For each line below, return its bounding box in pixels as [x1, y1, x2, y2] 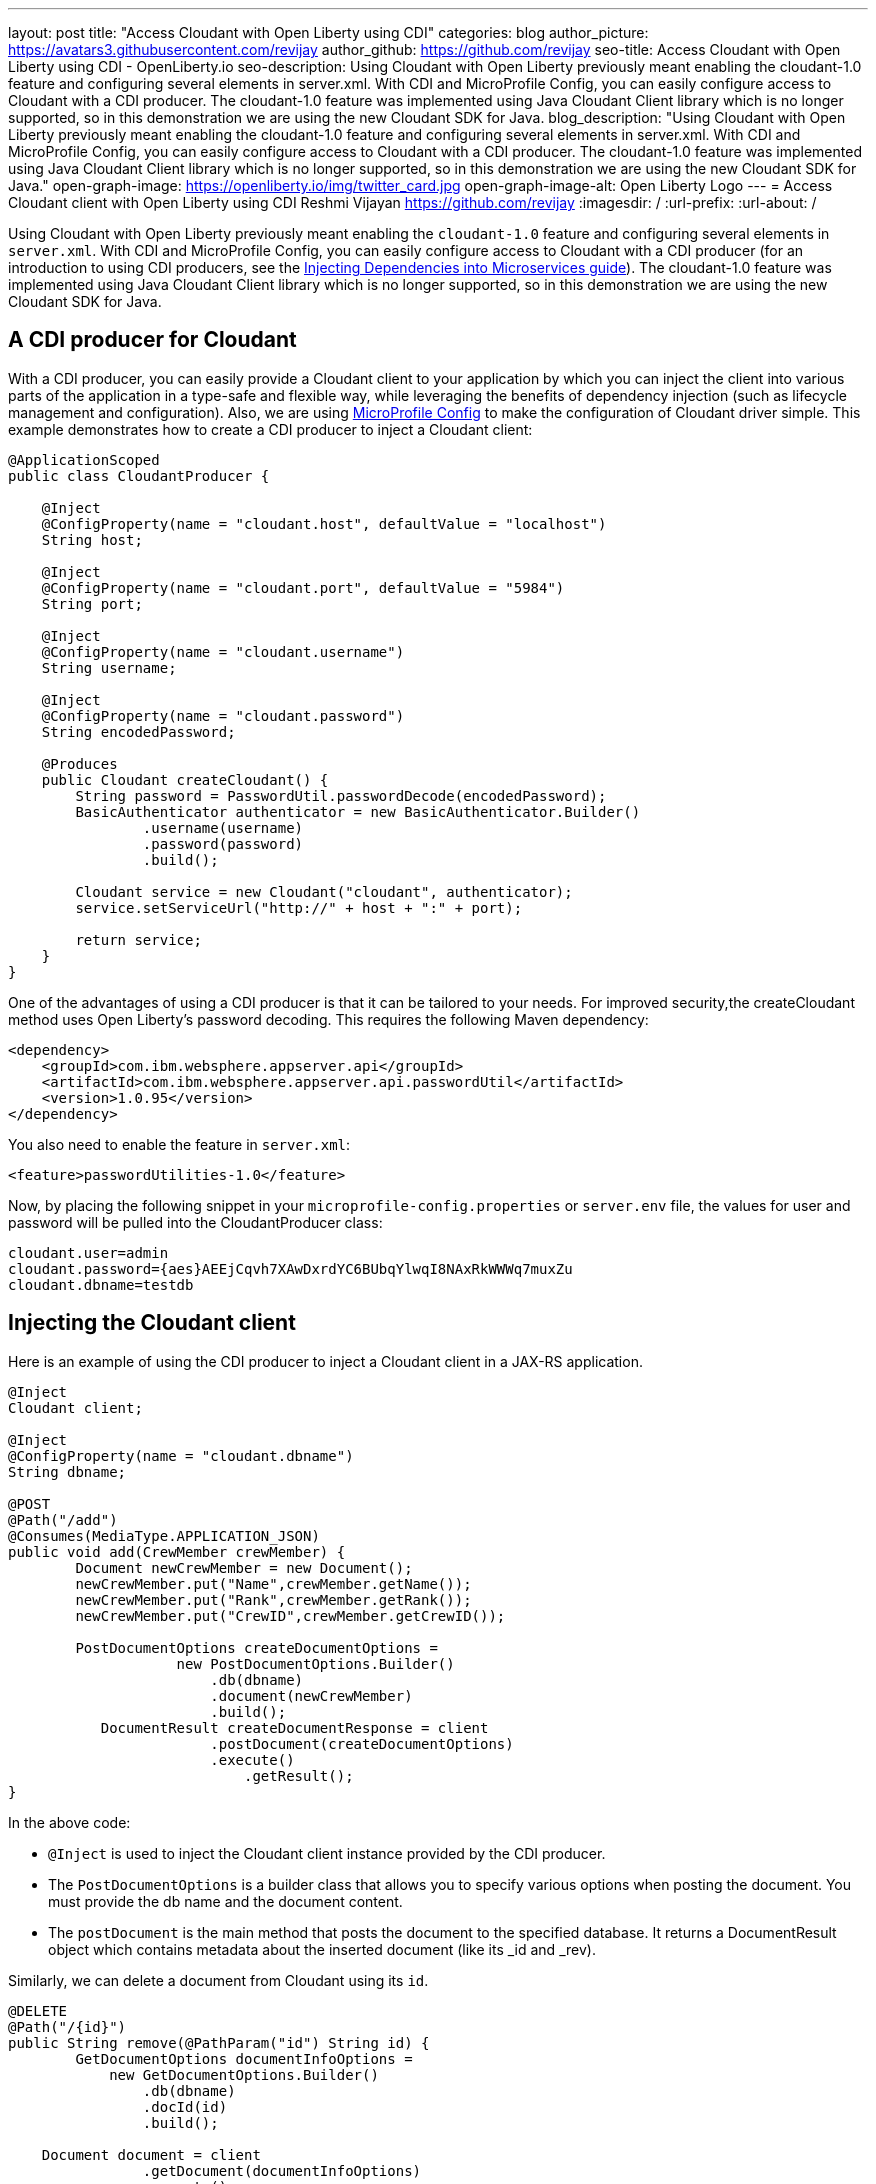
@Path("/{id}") [8, 2018, 127, 2035]
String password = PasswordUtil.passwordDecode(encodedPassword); [75, 787, 607, 804]
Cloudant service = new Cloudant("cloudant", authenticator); [75, 883, 573, 900]
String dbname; [8, 1463, 127, 1480]
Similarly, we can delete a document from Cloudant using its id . [8, 1971, 429, 1989]
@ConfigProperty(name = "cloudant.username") [41, 643, 405, 660]
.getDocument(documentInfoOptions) [142, 2162, 422, 2179]
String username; [41, 659, 177, 676]
